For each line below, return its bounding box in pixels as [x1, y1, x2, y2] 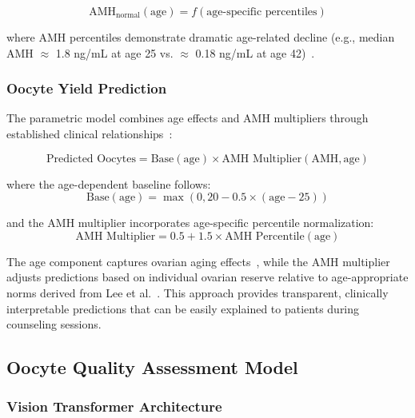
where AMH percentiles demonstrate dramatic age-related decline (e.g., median [6, 29, 395, 45]
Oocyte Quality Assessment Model [6, 355, 298, 380]
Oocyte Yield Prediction [6, 78, 167, 98]
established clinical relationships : [6, 125, 173, 141]
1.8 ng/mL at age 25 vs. [55, 44, 174, 61]
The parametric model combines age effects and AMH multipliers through [6, 109, 369, 126]
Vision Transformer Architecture [6, 396, 222, 416]
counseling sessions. [6, 316, 102, 332]
